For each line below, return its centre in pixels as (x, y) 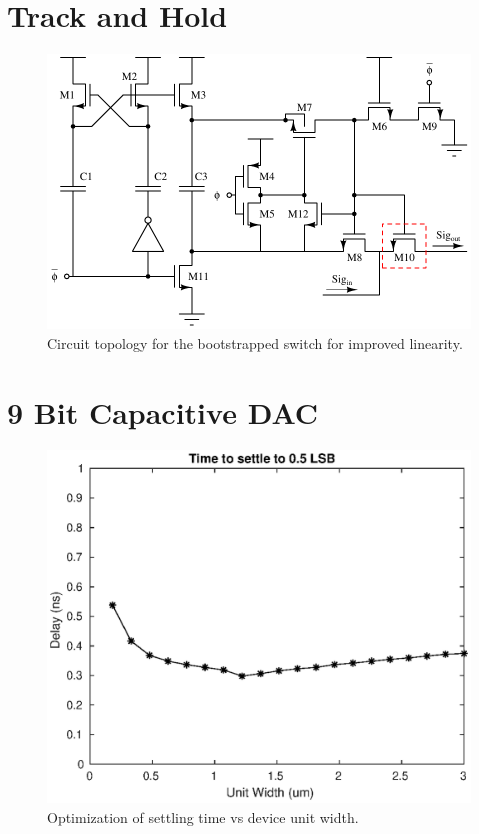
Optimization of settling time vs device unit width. (203, 816)
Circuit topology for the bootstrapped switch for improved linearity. (255, 342)
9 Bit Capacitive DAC (163, 411)
